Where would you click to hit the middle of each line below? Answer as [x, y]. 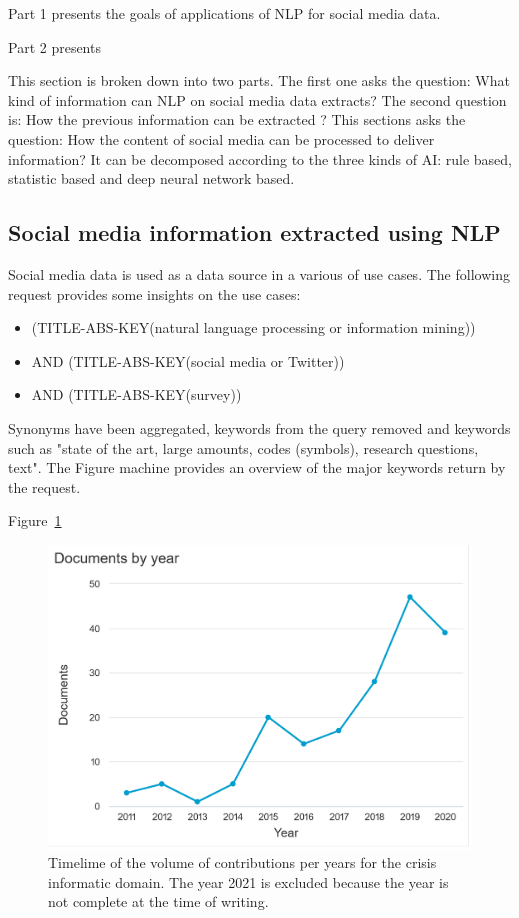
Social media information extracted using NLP [254, 232]
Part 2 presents [54, 46]
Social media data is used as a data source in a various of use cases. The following [259, 273]
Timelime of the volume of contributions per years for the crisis [242, 862]
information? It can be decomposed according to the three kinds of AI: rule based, [260, 158]
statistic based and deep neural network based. [151, 178]
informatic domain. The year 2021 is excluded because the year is [248, 881]
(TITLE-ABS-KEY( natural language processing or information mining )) [253, 327]
